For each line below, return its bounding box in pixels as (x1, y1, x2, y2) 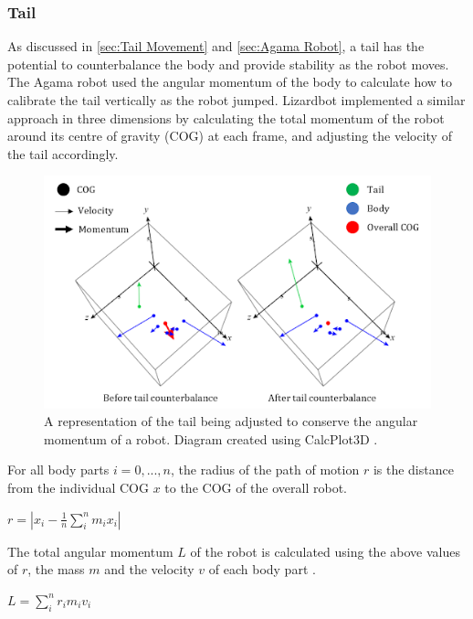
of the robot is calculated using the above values (190, 541, 460, 560)
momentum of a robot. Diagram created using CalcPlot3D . (44, 429, 378, 448)
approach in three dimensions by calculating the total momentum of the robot (7, 108, 445, 127)
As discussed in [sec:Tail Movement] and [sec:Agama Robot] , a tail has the (7, 37, 425, 56)
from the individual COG (7, 477, 149, 496)
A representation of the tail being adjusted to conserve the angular (44, 411, 418, 431)
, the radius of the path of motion (170, 460, 360, 479)
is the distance (373, 460, 454, 479)
